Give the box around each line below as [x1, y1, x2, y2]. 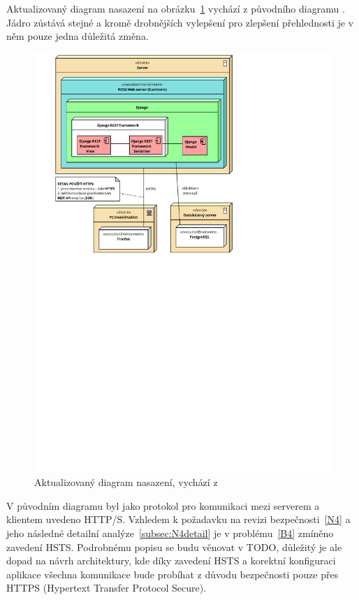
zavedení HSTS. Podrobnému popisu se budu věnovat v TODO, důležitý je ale [6, 539, 342, 554]
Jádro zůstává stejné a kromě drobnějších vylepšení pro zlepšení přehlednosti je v [6, 15, 354, 29]
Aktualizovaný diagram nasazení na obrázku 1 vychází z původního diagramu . [6, 1, 345, 15]
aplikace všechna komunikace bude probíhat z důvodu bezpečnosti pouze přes [6, 566, 339, 581]
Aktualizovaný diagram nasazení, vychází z [34, 475, 218, 490]
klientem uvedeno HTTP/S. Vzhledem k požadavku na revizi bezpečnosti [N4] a [6, 512, 351, 527]
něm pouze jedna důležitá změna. [6, 29, 149, 43]
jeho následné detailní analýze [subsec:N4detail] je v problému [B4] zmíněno [6, 526, 334, 541]
